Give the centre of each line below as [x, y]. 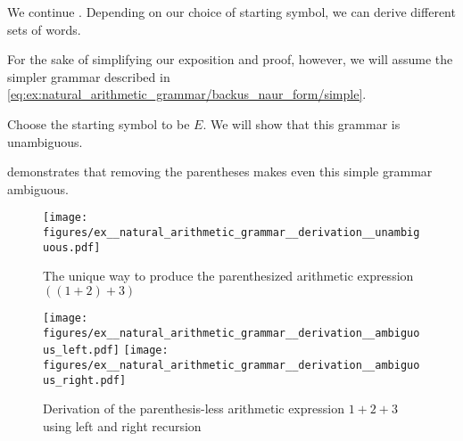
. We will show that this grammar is [302, 123]
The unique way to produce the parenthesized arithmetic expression [228, 276]
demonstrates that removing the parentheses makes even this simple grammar [220, 171]
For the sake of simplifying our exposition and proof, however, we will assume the [230, 59]
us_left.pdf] [81, 351]
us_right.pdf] [85, 380]
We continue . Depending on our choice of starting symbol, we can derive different [231, 12]
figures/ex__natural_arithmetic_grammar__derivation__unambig [231, 233]
